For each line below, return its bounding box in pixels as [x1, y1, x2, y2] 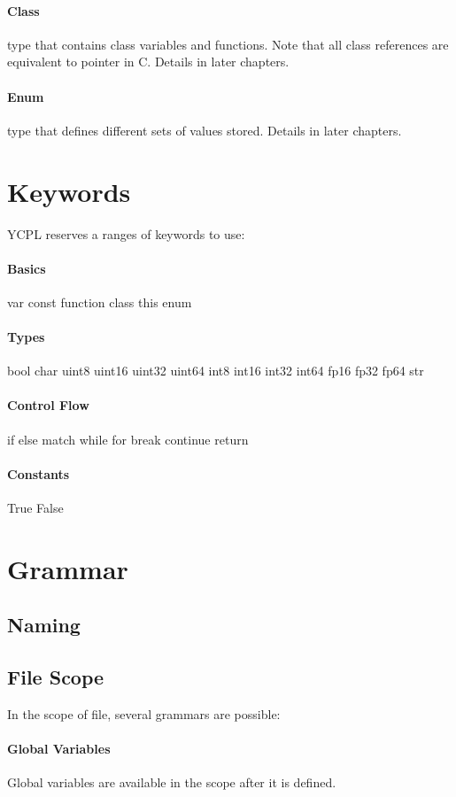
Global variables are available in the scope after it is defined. [7, 773, 336, 792]
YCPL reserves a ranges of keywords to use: [7, 224, 245, 243]
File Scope [7, 663, 104, 691]
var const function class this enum [7, 292, 192, 311]
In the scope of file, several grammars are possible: [7, 705, 281, 723]
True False [7, 499, 64, 517]
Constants [7, 464, 70, 483]
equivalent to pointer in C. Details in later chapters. [7, 52, 290, 71]
